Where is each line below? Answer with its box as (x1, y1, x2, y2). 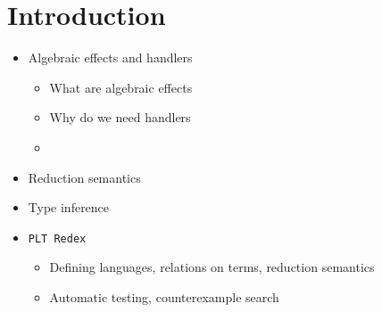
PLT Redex (28, 232, 87, 245)
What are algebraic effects (49, 78, 193, 96)
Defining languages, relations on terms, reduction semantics (49, 258, 375, 276)
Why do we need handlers (49, 108, 191, 127)
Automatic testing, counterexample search (49, 287, 279, 306)
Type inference (28, 198, 110, 217)
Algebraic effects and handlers (28, 48, 193, 67)
